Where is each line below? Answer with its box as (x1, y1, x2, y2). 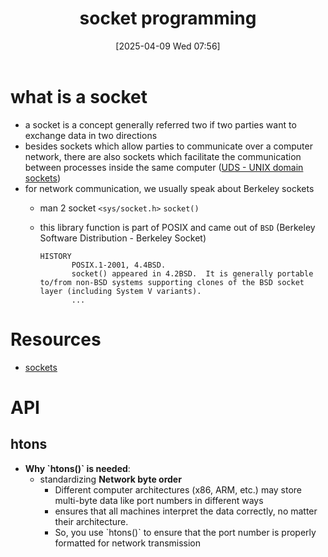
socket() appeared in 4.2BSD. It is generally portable (71, 268, 314, 279)
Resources (10, 328, 102, 351)
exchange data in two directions (24, 129, 158, 141)
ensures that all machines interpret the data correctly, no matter (54, 505, 318, 517)
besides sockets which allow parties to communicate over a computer (24, 140, 313, 152)
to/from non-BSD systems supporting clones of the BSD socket (39, 277, 305, 287)
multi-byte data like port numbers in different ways (54, 494, 264, 506)
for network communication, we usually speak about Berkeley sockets (24, 182, 315, 194)
